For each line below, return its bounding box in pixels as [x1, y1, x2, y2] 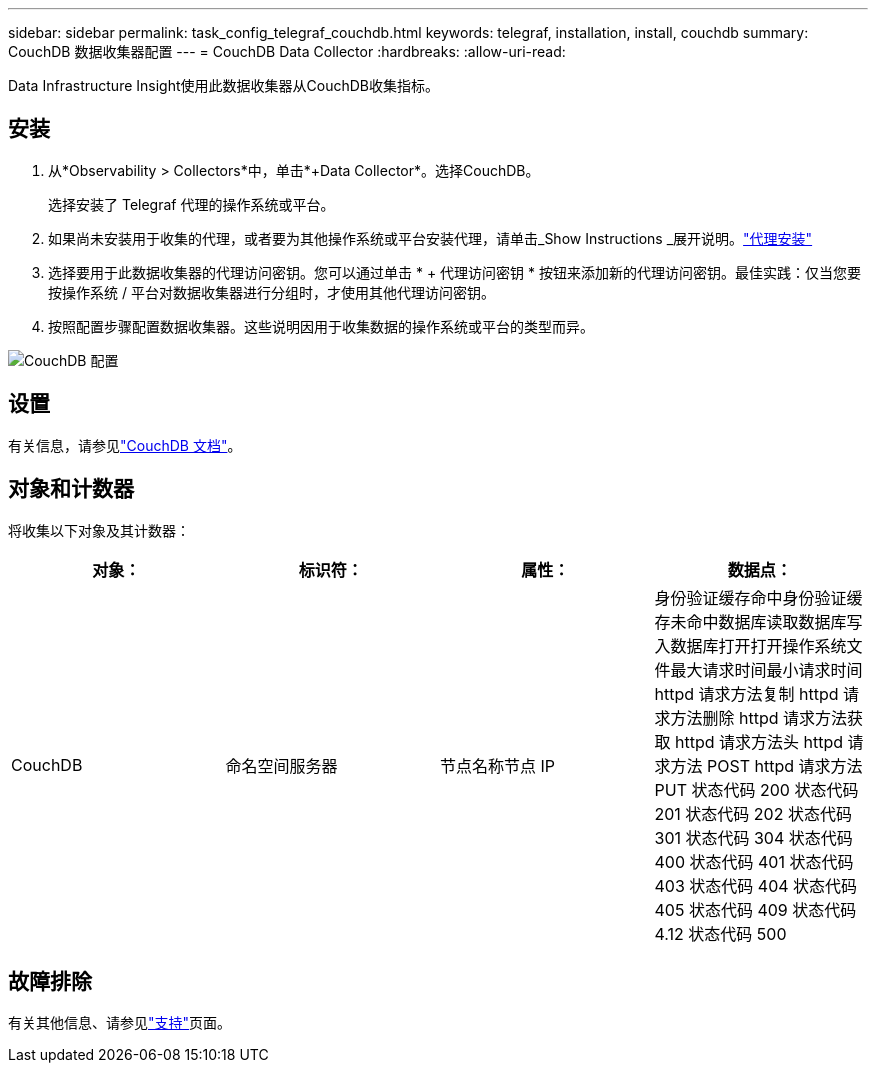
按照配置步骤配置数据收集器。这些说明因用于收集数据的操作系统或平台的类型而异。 [48, 317, 594, 335]
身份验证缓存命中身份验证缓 [654, 587, 863, 608]
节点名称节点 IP [440, 755, 556, 776]
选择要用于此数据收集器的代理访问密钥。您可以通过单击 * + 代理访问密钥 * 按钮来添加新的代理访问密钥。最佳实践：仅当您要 [48, 263, 861, 281]
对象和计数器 [8, 476, 134, 502]
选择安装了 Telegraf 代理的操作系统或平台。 [48, 195, 335, 213]
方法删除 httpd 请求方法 [670, 707, 848, 728]
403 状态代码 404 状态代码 [654, 875, 858, 896]
